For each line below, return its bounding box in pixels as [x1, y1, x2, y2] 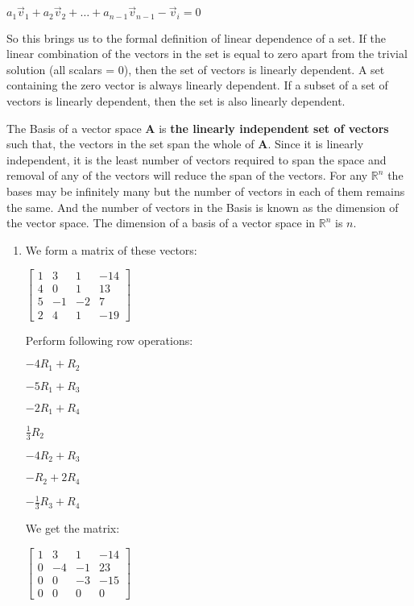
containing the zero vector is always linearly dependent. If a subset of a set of [6, 77, 388, 93]
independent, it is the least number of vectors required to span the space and [6, 151, 387, 168]
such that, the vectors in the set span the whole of [6, 135, 255, 152]
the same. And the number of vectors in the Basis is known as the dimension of [6, 198, 399, 215]
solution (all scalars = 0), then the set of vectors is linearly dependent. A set [6, 60, 385, 77]
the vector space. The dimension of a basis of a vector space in [6, 214, 316, 231]
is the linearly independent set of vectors [159, 119, 389, 136]
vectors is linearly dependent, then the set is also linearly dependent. [6, 93, 346, 110]
